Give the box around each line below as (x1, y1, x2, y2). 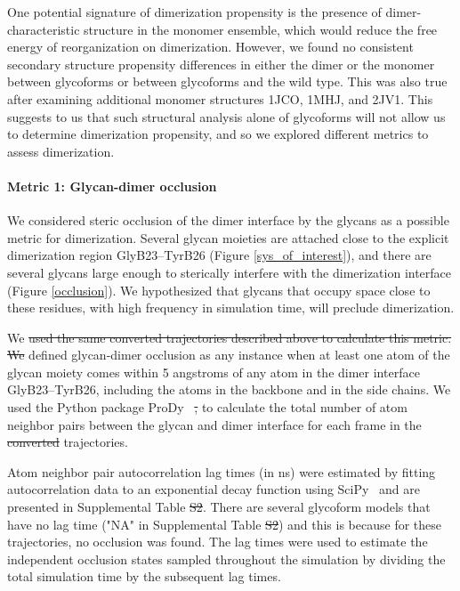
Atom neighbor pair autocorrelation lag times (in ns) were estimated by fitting (7, 462, 436, 481)
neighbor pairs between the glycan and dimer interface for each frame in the (7, 415, 422, 433)
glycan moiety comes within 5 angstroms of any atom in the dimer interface (7, 362, 420, 381)
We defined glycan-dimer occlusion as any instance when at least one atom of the (7, 345, 450, 364)
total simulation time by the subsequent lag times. (7, 567, 281, 586)
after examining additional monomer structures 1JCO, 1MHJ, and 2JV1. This (7, 89, 433, 108)
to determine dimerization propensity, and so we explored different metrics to (7, 125, 429, 143)
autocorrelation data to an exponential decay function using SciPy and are (7, 480, 421, 498)
